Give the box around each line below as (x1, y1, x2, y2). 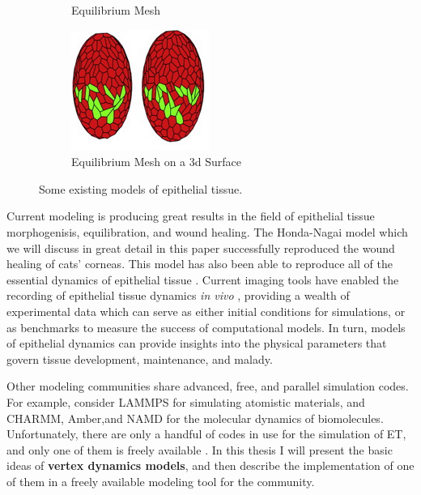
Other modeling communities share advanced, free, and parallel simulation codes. (6, 378, 409, 395)
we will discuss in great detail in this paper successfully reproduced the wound (6, 239, 395, 256)
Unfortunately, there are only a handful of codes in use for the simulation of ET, (6, 425, 406, 442)
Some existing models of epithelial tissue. (39, 180, 243, 197)
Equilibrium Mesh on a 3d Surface (71, 153, 241, 170)
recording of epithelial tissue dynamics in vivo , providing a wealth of (6, 287, 350, 304)
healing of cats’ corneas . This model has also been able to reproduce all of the (6, 255, 393, 272)
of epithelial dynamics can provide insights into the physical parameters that (6, 335, 387, 352)
